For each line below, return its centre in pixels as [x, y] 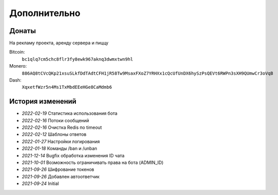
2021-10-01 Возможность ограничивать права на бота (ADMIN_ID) [93, 162]
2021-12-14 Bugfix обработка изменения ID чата [73, 155]
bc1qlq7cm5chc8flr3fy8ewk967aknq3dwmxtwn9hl [78, 59]
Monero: [18, 66]
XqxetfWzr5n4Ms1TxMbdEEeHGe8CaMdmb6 [67, 87]
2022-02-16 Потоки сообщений [55, 120]
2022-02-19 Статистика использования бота [70, 113]
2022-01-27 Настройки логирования [61, 141]
